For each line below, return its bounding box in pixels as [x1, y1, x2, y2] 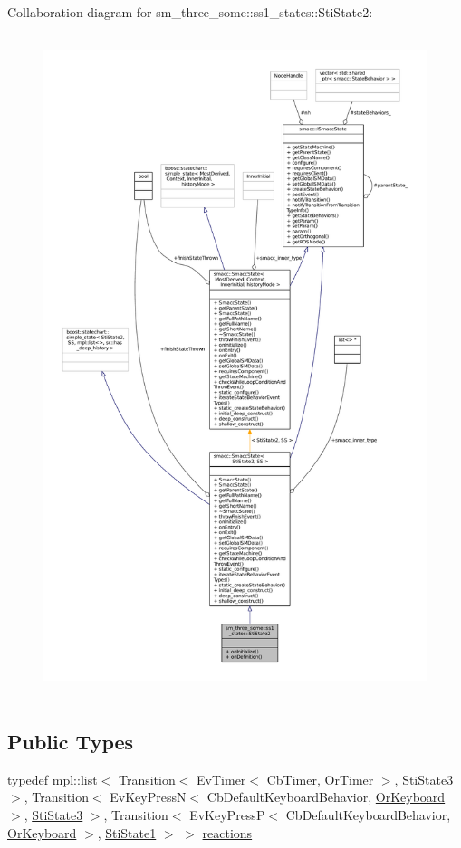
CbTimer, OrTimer [266, 769, 374, 788]
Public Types [7, 727, 134, 755]
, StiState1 [97, 823, 157, 842]
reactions [202, 823, 253, 842]
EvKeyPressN [110, 787, 187, 806]
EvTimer [197, 769, 246, 788]
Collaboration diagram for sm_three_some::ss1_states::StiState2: [7, 3, 373, 21]
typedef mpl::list [7, 769, 98, 788]
